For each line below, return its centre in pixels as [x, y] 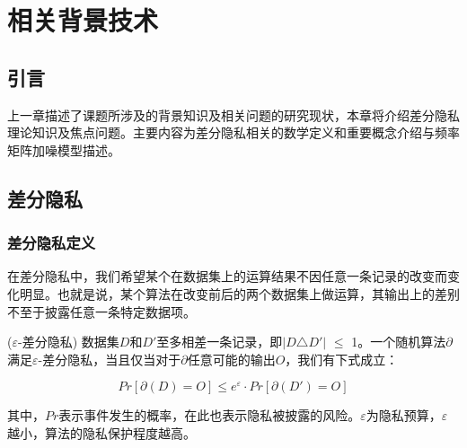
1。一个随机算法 [399, 342]
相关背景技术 [83, 20]
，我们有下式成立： [342, 359]
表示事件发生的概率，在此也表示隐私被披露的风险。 [210, 415]
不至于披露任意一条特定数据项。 [101, 311]
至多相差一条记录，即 [220, 342]
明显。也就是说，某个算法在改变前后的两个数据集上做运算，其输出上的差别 [239, 293]
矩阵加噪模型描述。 [64, 149]
